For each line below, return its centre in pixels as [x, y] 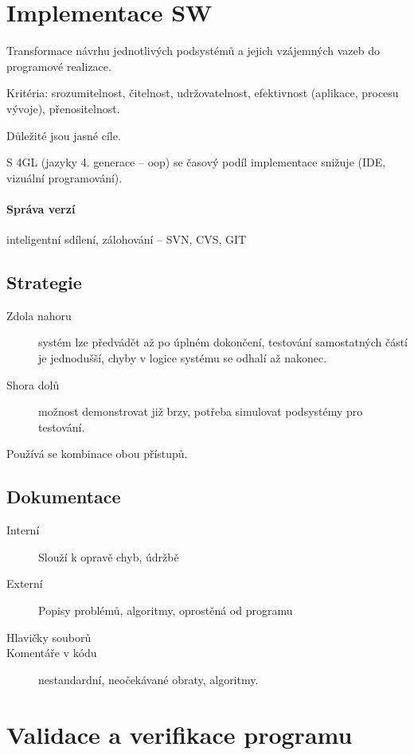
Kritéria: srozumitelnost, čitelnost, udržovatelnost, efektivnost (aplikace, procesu [203, 93]
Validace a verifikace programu [180, 734]
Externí [25, 583]
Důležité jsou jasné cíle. [64, 135]
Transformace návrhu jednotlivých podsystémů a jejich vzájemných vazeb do [193, 51]
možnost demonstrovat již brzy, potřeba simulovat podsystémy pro [201, 411]
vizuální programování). [64, 177]
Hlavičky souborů [49, 637]
